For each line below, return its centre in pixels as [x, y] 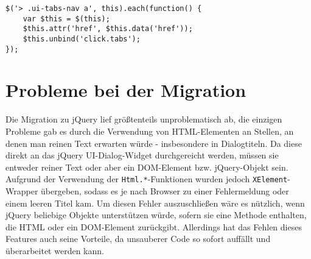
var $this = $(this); [66, 19]
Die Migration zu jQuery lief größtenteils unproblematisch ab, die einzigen [144, 119]
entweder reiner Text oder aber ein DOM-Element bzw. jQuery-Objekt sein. [147, 167]
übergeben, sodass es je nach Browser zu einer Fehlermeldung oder [165, 191]
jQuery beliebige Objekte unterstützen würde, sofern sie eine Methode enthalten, [156, 215]
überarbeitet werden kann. [55, 250]
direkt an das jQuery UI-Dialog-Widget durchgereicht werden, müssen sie [142, 155]
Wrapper [22, 191]
